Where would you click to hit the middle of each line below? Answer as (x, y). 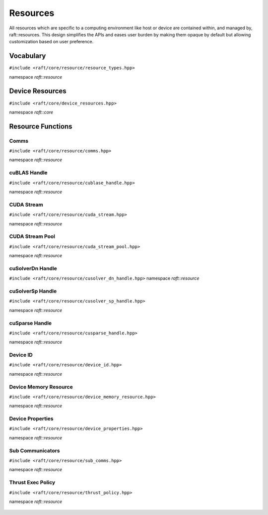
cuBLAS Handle (28, 173)
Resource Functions (41, 126)
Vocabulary (28, 56)
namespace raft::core (31, 112)
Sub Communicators (34, 450)
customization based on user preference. (51, 42)
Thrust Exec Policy (32, 483)
